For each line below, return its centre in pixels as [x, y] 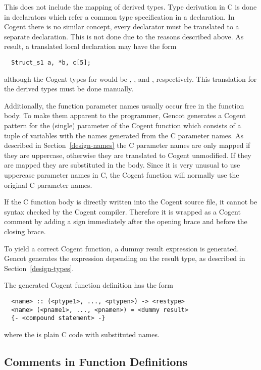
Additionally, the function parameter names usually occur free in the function [124, 105]
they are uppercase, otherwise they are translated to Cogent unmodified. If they [128, 155]
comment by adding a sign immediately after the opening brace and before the [126, 221]
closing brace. [25, 231]
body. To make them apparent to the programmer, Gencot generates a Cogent [125, 115]
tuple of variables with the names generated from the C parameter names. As [124, 135]
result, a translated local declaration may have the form [90, 46]
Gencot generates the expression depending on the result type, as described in [125, 258]
